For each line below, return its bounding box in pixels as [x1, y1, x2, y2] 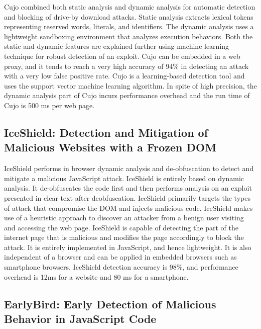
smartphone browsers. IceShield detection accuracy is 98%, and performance [4, 262, 238, 272]
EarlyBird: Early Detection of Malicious [4, 296, 216, 311]
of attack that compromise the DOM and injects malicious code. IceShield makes [4, 202, 253, 213]
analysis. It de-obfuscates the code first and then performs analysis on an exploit [4, 183, 252, 193]
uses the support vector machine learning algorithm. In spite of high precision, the [4, 80, 257, 91]
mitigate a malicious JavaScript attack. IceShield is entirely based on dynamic [4, 173, 244, 183]
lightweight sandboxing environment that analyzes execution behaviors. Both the [4, 31, 253, 41]
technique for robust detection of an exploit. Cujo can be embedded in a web [4, 50, 240, 61]
